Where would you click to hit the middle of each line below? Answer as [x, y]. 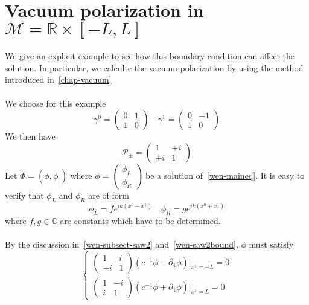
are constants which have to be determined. [140, 220]
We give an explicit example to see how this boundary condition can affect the [150, 56]
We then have [30, 136]
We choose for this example [56, 103]
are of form [109, 195]
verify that [24, 195]
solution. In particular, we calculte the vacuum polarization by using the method [154, 67]
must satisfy [271, 244]
